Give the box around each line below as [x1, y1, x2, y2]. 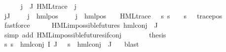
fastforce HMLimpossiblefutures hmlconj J [4, 20, 158, 30]
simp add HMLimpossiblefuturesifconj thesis [4, 29, 166, 39]
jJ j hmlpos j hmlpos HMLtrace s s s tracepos [4, 10, 223, 20]
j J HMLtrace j [20, 1, 76, 11]
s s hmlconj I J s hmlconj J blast [4, 39, 139, 49]
